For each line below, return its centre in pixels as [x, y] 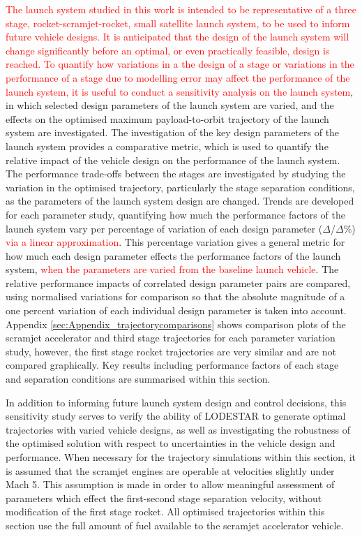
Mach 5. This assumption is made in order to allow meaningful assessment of [170, 484]
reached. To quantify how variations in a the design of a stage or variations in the [180, 64]
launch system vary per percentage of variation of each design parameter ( [164, 228]
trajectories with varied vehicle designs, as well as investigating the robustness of [178, 429]
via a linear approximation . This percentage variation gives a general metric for [175, 242]
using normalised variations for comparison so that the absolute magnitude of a [175, 296]
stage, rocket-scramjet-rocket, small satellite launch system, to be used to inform [178, 23]
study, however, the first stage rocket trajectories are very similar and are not [171, 351]
